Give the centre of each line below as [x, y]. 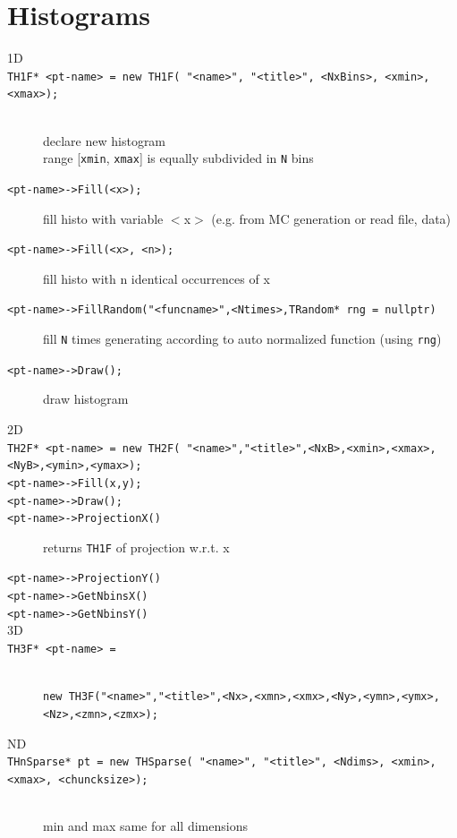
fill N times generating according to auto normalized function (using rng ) [242, 339]
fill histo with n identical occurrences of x [157, 278]
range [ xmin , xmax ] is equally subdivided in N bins [178, 158]
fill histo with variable [103, 218]
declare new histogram [105, 140]
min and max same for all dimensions [145, 826]
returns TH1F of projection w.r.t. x [136, 547]
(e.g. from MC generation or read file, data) [331, 218]
